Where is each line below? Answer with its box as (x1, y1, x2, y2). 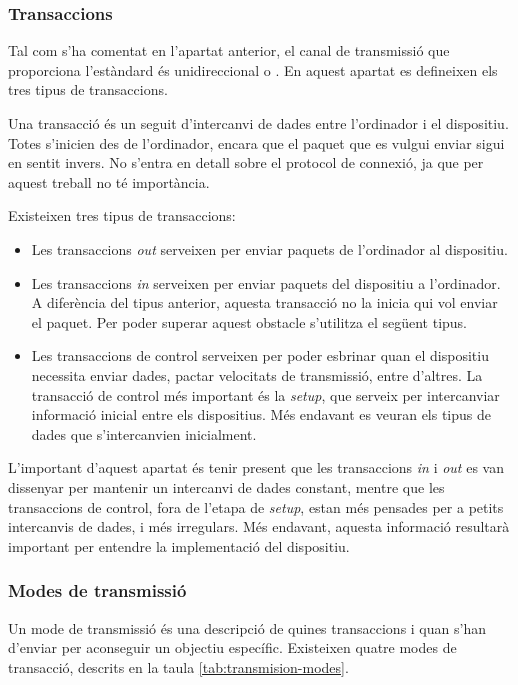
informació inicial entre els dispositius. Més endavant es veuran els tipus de (31, 404, 492, 425)
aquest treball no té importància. (8, 171, 210, 192)
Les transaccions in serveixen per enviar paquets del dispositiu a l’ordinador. (31, 272, 501, 293)
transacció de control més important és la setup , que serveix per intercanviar (31, 384, 500, 405)
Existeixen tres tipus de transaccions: (8, 205, 236, 226)
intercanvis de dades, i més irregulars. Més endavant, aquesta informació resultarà (8, 516, 510, 537)
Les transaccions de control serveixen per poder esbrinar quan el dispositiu (31, 345, 489, 366)
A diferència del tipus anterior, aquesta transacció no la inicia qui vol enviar (31, 292, 498, 313)
